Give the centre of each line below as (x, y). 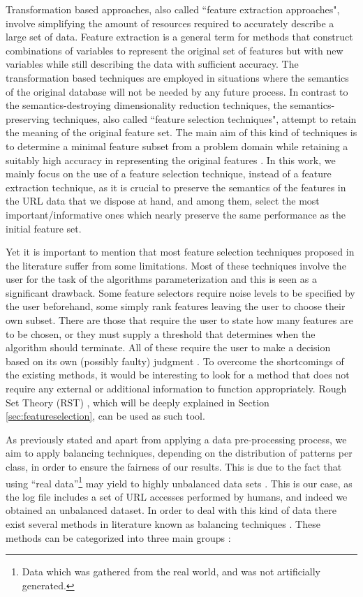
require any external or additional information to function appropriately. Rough (176, 389)
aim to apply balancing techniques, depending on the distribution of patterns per (179, 453)
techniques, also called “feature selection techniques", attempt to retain (205, 118)
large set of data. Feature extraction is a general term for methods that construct (179, 37)
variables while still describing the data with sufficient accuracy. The (152, 64)
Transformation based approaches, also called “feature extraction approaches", (173, 9)
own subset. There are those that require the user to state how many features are (179, 320)
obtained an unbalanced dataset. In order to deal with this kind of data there (171, 510)
